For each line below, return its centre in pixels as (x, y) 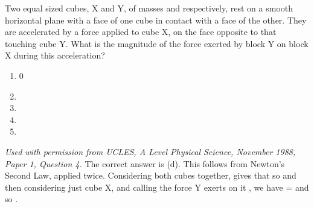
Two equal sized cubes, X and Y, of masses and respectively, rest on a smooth (149, 8)
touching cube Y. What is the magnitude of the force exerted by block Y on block (157, 43)
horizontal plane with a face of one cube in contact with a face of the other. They (156, 20)
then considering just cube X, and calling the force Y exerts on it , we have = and (157, 187)
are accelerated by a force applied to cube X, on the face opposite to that (141, 32)
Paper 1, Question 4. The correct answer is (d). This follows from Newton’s (145, 163)
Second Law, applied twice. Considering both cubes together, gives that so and (151, 175)
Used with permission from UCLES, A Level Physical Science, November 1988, (150, 151)
